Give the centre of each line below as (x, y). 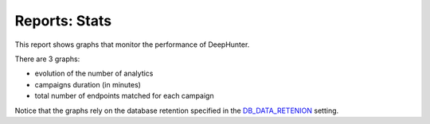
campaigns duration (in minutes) (88, 84)
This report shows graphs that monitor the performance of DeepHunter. (132, 45)
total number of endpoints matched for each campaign (124, 96)
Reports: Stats (63, 21)
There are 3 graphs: (47, 59)
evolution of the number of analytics (94, 74)
